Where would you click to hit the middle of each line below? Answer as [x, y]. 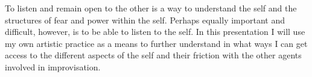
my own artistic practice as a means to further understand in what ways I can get [156, 43]
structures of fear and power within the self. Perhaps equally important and [145, 20]
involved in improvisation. [53, 66]
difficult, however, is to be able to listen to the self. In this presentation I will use [155, 32]
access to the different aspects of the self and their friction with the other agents [153, 55]
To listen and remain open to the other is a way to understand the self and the [151, 8]
